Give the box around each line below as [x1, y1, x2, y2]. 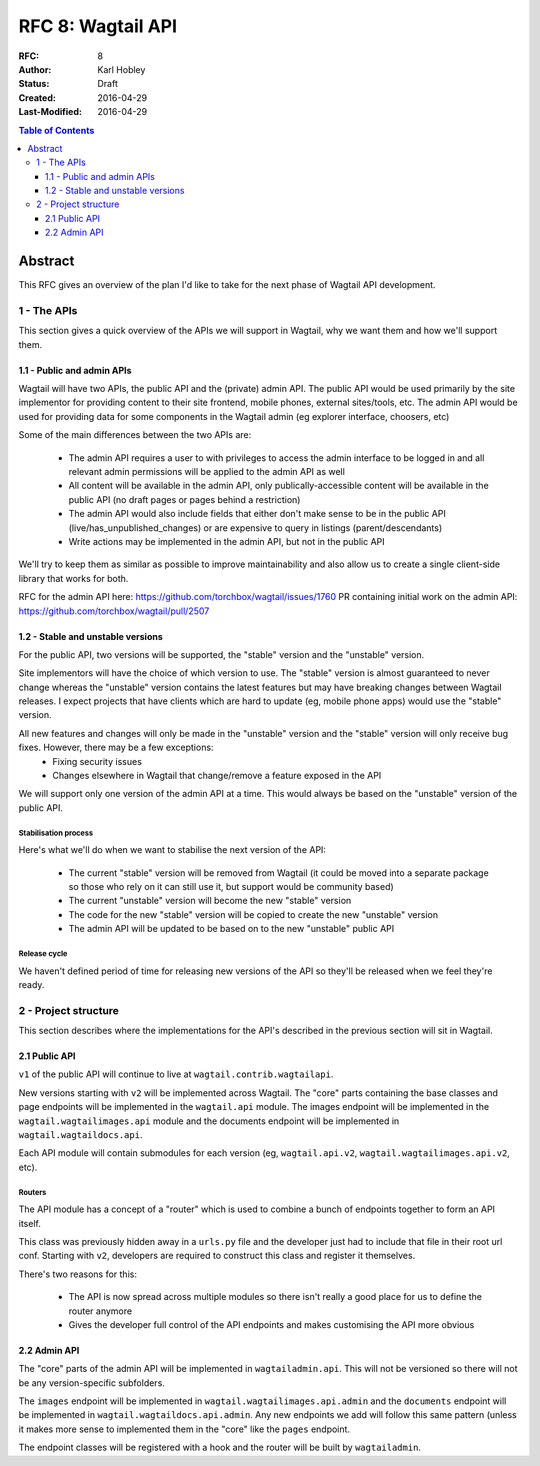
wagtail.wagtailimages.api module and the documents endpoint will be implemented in [18, 1115, 400, 1127]
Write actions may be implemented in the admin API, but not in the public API [68, 535, 385, 547]
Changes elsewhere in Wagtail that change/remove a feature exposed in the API [52, 770, 382, 782]
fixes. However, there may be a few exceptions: [18, 741, 214, 754]
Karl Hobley [97, 63, 146, 75]
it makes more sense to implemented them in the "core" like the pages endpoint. [18, 1423, 350, 1435]
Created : [18, 91, 57, 104]
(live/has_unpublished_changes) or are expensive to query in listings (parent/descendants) [68, 521, 443, 534]
